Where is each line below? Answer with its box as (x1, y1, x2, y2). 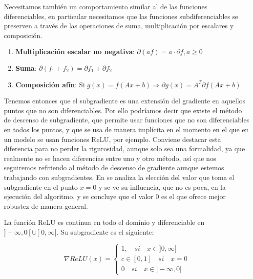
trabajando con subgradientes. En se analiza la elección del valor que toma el (4, 172, 234, 182)
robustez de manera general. (4, 200, 88, 211)
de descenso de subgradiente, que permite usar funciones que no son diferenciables (4, 115, 250, 125)
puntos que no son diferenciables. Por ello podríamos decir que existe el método (4, 105, 242, 115)
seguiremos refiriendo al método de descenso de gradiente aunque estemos (4, 162, 224, 173)
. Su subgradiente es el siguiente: (56, 226, 154, 237)
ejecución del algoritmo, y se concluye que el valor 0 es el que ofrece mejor (4, 191, 226, 201)
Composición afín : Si (15, 79, 85, 89)
